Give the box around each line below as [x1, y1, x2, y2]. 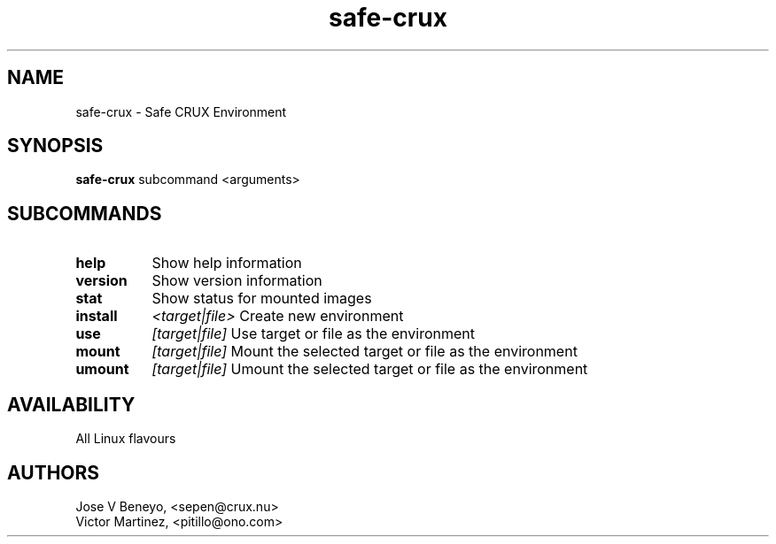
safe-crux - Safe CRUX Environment [75, 103, 287, 119]
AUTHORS [7, 461, 100, 484]
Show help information [151, 254, 302, 272]
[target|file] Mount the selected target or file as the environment [151, 342, 578, 361]
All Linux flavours [75, 431, 176, 447]
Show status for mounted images [151, 289, 372, 308]
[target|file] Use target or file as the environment [151, 325, 476, 343]
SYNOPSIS [7, 134, 104, 157]
